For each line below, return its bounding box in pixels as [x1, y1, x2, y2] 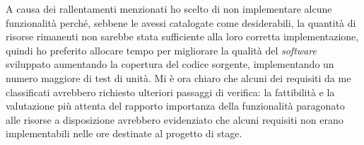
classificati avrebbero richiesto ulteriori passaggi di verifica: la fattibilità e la [6, 84, 335, 99]
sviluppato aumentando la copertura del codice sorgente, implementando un [6, 57, 334, 71]
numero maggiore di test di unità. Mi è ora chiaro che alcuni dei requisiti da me [6, 70, 351, 85]
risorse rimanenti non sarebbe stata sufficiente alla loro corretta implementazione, [6, 29, 359, 44]
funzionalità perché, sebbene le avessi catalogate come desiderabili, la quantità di [6, 15, 356, 30]
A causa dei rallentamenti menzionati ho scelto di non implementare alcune [6, 1, 332, 16]
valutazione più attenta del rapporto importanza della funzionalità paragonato [6, 98, 345, 113]
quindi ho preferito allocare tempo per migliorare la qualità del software [6, 42, 317, 57]
